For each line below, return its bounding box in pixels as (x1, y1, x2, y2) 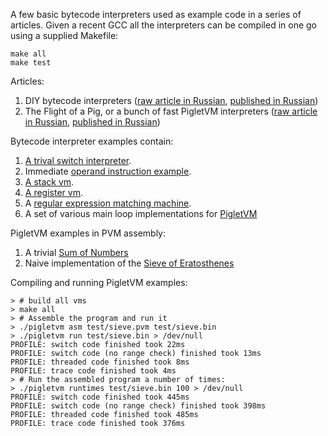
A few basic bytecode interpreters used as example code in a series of (10, 9, 302, 20)
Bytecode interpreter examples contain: (10, 135, 174, 147)
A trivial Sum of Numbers (24, 247, 129, 258)
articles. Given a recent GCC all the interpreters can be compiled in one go (10, 19, 317, 31)
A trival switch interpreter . (24, 155, 132, 166)
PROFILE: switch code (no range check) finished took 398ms (10, 401, 267, 411)
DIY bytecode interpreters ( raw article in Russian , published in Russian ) (24, 95, 319, 106)
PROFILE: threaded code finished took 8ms (10, 357, 190, 367)
